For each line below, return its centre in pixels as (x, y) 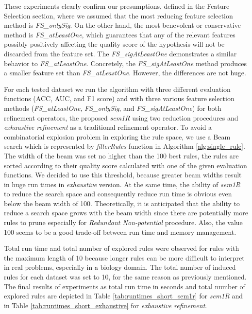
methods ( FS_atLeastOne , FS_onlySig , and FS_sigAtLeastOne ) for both (113, 108)
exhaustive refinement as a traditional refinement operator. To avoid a (108, 127)
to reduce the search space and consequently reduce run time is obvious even (118, 194)
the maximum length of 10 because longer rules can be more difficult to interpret (124, 257)
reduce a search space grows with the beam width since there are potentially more (126, 213)
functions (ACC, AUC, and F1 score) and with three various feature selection (119, 98)
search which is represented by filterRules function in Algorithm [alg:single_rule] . (125, 146)
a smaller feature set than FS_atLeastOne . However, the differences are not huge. (125, 73)
